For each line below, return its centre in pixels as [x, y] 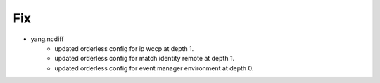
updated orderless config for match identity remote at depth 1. [145, 59]
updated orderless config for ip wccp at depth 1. [124, 48]
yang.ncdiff [47, 39]
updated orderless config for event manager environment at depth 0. [154, 68]
